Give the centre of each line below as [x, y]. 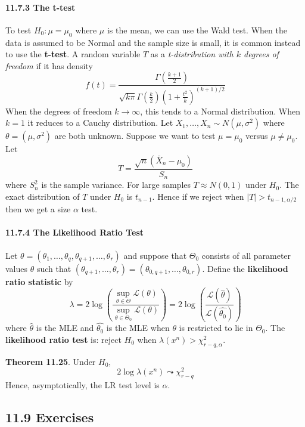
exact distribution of [43, 196]
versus [257, 136]
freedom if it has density [49, 65]
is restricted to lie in [216, 328]
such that [54, 268]
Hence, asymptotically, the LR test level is [83, 385]
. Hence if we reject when [198, 196]
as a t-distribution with [192, 54]
